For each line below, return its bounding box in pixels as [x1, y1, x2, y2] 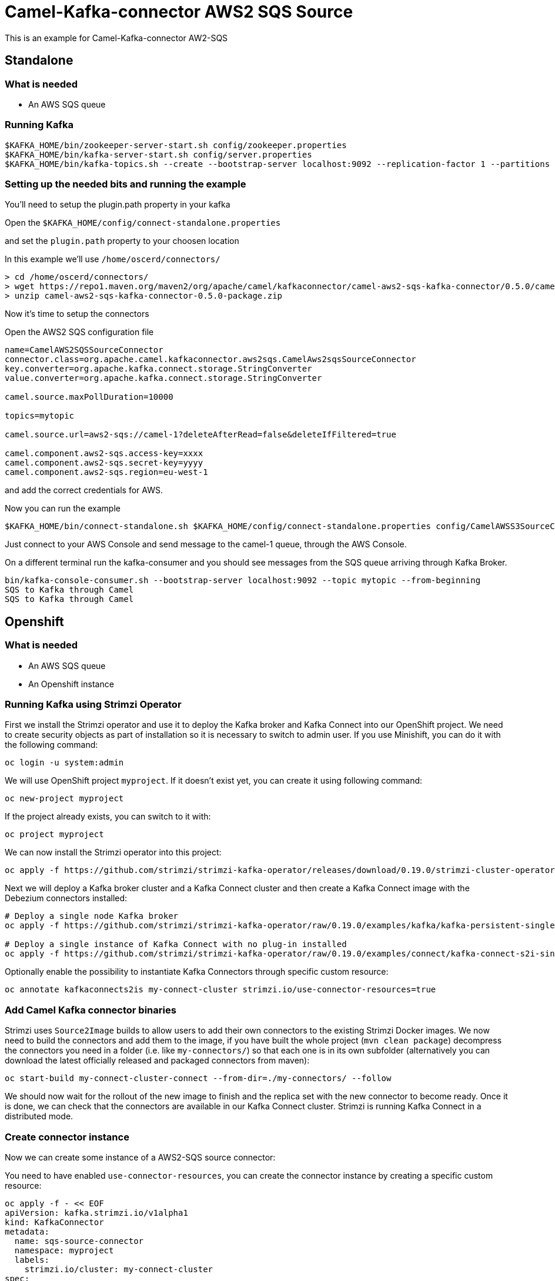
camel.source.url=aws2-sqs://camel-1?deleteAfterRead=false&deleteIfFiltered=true [5, 430, 396, 440]
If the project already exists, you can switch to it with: [5, 811, 211, 822]
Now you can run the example [5, 503, 121, 514]
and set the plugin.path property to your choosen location [5, 236, 239, 246]
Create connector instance [5, 1131, 129, 1143]
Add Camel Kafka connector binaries [5, 1004, 176, 1016]
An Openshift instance [28, 678, 114, 689]
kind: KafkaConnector [5, 1217, 104, 1227]
